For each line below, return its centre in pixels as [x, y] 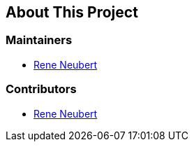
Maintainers [39, 40]
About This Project [72, 12]
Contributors [41, 89]
